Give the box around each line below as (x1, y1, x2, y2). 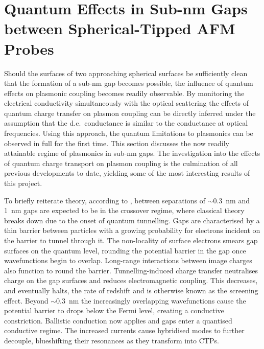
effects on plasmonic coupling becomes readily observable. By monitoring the (4, 87, 245, 98)
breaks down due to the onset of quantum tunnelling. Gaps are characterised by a (4, 215, 260, 225)
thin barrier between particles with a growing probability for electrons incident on (4, 225, 260, 236)
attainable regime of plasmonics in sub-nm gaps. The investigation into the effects (4, 148, 260, 158)
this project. (4, 178, 42, 189)
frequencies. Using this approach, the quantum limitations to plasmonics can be (4, 128, 253, 138)
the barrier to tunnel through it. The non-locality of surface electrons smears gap (4, 235, 258, 245)
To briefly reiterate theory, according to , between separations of (4, 195, 205, 205)
